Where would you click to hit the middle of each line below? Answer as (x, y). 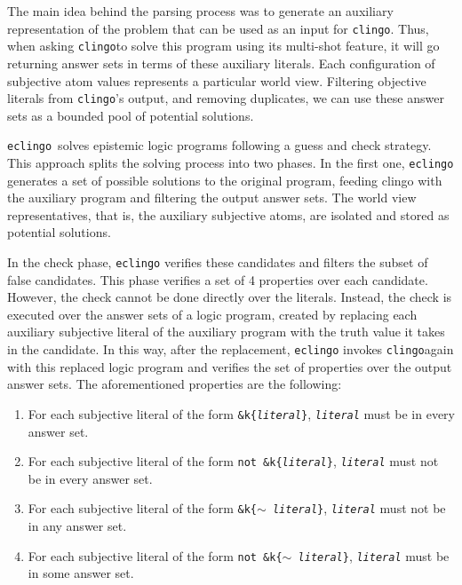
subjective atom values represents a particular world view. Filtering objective (217, 80)
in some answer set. (81, 573)
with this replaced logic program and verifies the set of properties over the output (230, 366)
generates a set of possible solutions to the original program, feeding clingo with (225, 180)
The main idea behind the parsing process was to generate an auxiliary (200, 11)
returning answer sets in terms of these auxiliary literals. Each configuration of (221, 63)
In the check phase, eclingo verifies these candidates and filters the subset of (218, 262)
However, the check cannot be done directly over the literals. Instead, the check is (230, 297)
